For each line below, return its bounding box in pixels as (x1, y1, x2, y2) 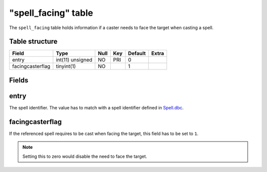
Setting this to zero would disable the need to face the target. (22, 153, 147, 159)
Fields (9, 76, 29, 84)
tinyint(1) (56, 63, 76, 70)
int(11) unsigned (56, 57, 92, 64)
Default (128, 50, 146, 57)
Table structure (9, 37, 58, 46)
